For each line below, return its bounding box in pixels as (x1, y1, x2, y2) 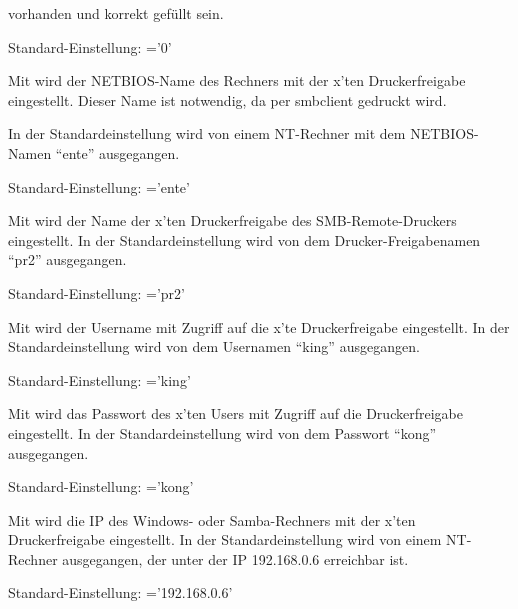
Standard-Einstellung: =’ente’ (8, 176, 190, 197)
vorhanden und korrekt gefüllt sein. (8, 3, 224, 23)
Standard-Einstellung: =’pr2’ (8, 282, 185, 303)
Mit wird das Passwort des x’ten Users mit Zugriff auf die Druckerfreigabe (8, 403, 463, 424)
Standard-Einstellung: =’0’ (8, 36, 172, 57)
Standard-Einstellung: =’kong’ (8, 476, 194, 497)
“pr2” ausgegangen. (8, 249, 127, 270)
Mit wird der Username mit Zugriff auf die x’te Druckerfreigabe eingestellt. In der (8, 316, 510, 337)
